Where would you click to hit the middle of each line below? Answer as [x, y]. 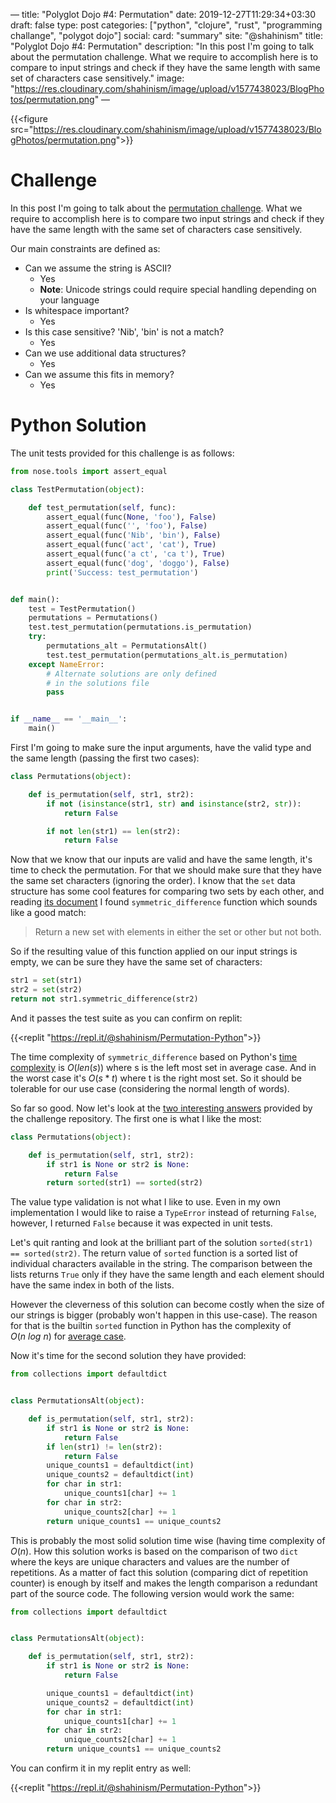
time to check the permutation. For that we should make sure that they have [166, 870]
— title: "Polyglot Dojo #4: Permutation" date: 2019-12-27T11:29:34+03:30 [163, 14]
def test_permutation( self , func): [102, 507]
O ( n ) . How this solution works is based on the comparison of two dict [154, 1551]
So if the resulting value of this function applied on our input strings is [154, 951]
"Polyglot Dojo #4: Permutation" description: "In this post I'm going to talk [162, 46]
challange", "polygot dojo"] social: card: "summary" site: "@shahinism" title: [166, 35]
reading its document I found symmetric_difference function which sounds [164, 902]
